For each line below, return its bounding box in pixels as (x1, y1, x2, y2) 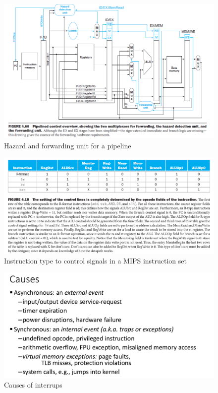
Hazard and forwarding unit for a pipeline (4, 140, 131, 150)
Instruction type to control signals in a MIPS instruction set (4, 256, 187, 266)
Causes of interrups (4, 379, 62, 390)
